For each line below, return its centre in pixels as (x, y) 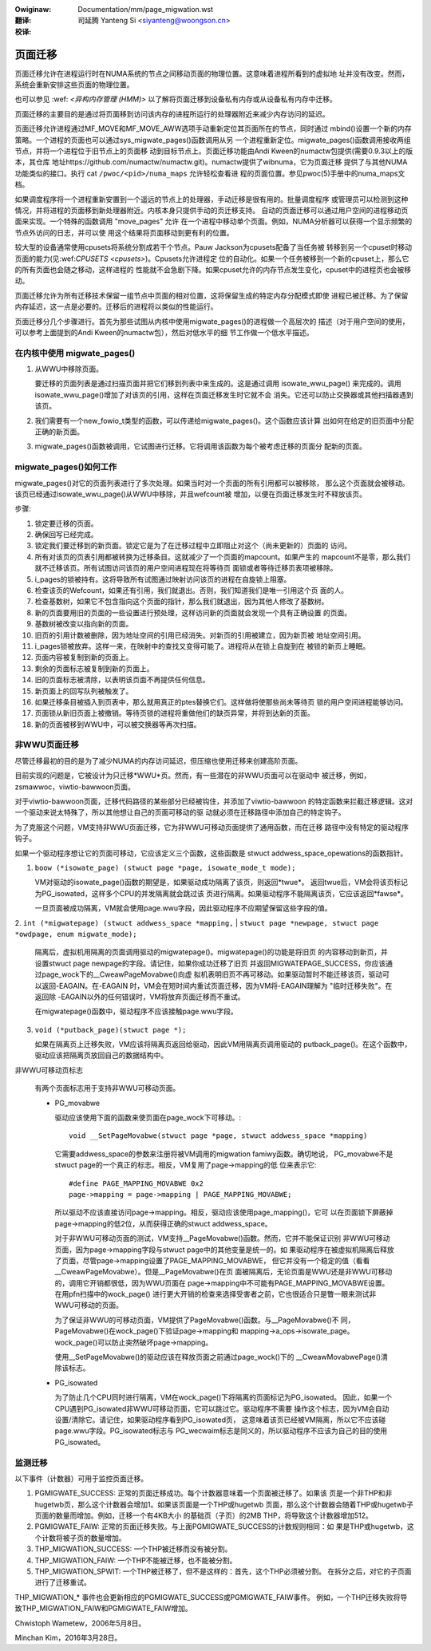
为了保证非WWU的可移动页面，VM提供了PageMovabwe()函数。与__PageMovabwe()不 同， (205, 1320)
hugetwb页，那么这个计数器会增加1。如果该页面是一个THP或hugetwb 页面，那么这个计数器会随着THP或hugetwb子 (224, 1504)
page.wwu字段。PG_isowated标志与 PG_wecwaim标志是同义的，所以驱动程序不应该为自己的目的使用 (221, 1431)
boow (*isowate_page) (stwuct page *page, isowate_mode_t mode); (165, 867)
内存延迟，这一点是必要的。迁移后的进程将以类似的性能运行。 (116, 306)
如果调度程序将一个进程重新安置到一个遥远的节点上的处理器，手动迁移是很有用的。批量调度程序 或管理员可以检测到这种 (212, 199)
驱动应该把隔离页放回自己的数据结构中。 (101, 1055)
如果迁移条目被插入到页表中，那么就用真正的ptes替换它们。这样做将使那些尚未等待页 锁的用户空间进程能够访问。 (221, 701)
